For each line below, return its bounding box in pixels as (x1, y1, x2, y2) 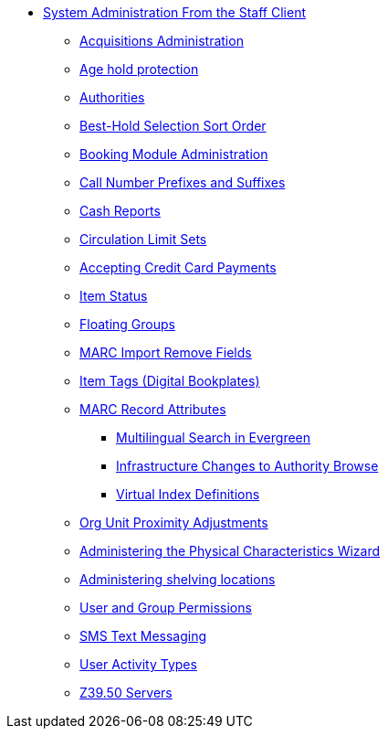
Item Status (79, 288, 148, 304)
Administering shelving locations (79, 571, 276, 587)
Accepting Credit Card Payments (79, 260, 277, 275)
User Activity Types (79, 656, 197, 672)
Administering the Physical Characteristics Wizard (79, 543, 381, 559)
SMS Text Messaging (79, 628, 207, 644)
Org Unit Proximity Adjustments (79, 515, 268, 530)
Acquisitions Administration (79, 33, 244, 48)
